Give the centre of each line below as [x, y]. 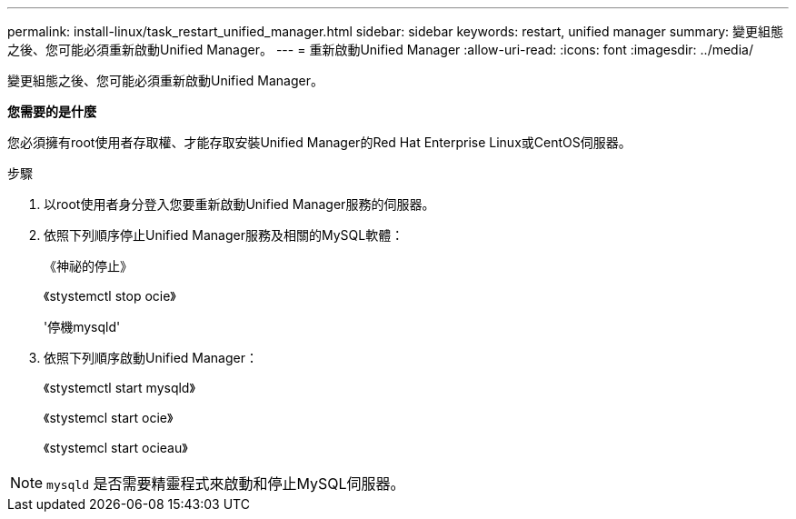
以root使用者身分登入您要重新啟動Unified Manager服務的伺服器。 [239, 204]
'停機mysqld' [82, 327]
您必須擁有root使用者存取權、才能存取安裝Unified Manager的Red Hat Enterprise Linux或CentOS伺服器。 [319, 142]
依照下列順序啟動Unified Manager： [151, 358]
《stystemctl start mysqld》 [119, 388]
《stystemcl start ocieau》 [116, 448]
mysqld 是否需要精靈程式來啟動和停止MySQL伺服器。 [226, 484]
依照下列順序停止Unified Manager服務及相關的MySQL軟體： [224, 235]
